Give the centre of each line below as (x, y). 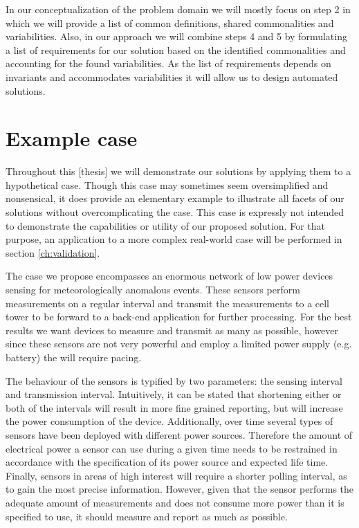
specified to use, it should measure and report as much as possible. (147, 516)
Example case (72, 138)
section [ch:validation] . (53, 252)
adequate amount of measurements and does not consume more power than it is (175, 502)
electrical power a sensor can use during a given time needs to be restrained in (172, 448)
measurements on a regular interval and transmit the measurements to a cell (168, 303)
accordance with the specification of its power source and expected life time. (167, 462)
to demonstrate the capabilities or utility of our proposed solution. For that (165, 225)
